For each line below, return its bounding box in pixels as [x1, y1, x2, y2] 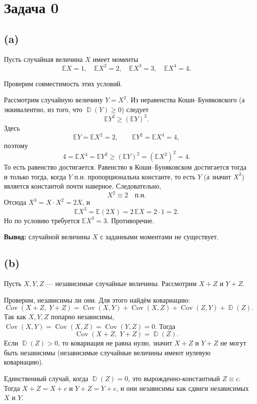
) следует [121, 104, 149, 114]
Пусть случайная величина [4, 54, 83, 64]
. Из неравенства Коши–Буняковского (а [126, 95, 245, 105]
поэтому [4, 140, 28, 151]
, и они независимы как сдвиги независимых [116, 383, 249, 393]
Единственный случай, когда [4, 373, 89, 384]
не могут [220, 338, 246, 348]
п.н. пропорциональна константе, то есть [74, 171, 196, 181]
